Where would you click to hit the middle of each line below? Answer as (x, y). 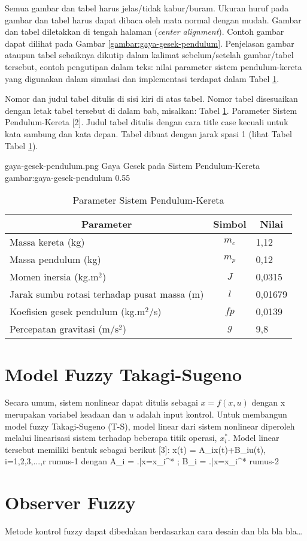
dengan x (268, 402)
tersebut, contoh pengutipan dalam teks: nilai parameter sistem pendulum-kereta (153, 66)
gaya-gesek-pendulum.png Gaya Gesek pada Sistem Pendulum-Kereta (133, 166)
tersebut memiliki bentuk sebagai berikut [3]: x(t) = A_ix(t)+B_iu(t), (136, 449)
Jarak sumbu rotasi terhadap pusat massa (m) (107, 294)
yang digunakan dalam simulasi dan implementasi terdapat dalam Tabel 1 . (142, 78)
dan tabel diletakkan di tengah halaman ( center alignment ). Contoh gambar (145, 31)
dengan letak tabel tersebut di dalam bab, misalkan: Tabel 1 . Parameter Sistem (151, 110)
